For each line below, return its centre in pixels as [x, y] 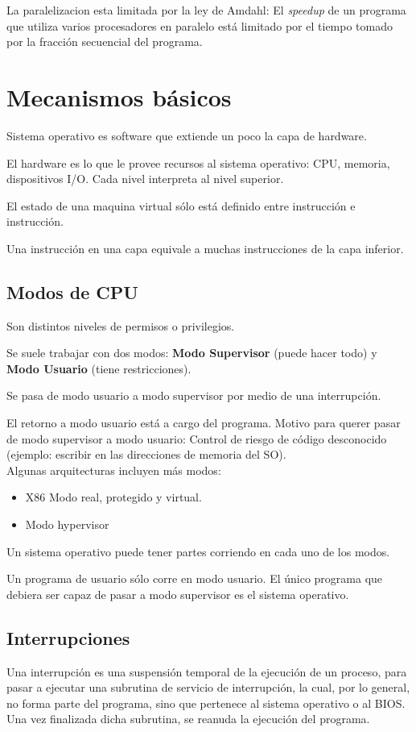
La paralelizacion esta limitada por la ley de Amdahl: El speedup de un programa [206, 10]
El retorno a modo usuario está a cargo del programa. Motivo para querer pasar [204, 423]
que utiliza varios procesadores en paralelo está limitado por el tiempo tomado [200, 25]
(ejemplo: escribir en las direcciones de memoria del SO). [146, 454]
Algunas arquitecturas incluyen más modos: [114, 470]
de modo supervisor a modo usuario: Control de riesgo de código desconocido [197, 438]
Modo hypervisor [67, 524]
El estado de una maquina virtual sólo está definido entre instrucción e [181, 205]
